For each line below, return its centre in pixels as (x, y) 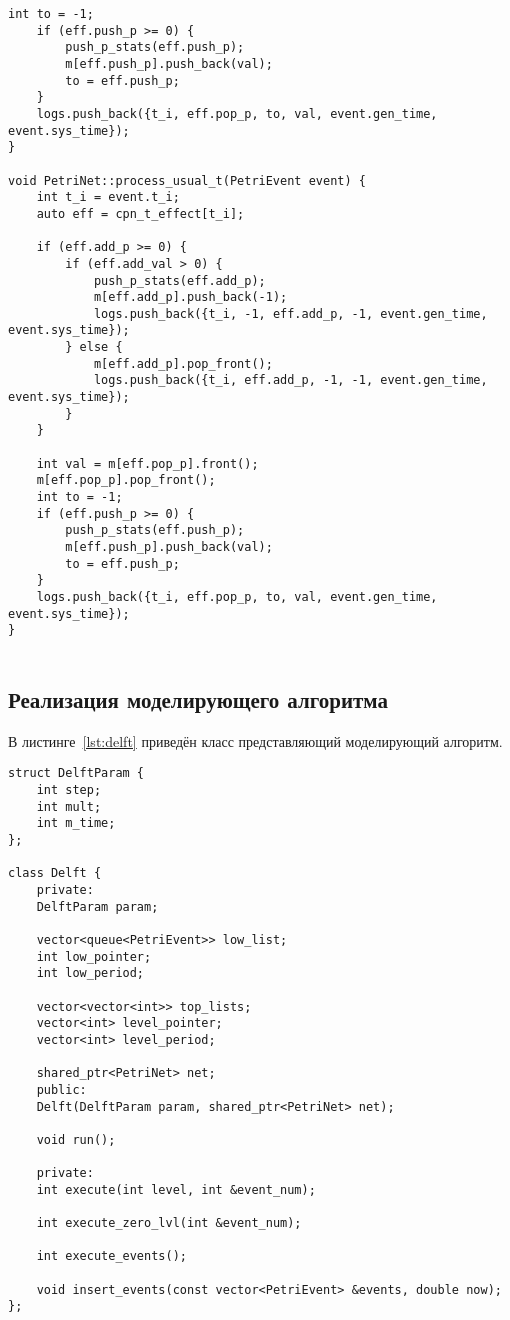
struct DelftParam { (76, 773)
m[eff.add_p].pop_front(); (183, 363)
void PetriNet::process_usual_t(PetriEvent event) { (187, 180)
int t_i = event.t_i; (108, 197)
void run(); (76, 1139)
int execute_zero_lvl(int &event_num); (169, 1223)
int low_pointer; (94, 956)
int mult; (69, 806)
